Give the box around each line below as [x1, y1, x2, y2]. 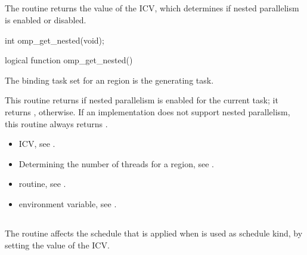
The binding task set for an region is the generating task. [5, 73, 214, 86]
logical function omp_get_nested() [5, 54, 133, 66]
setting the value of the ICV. [5, 238, 110, 251]
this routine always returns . [5, 117, 108, 130]
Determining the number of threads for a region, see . [18, 157, 215, 170]
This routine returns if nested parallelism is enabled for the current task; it [5, 94, 278, 106]
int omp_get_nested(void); [5, 33, 104, 46]
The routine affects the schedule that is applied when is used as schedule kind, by [5, 226, 303, 239]
